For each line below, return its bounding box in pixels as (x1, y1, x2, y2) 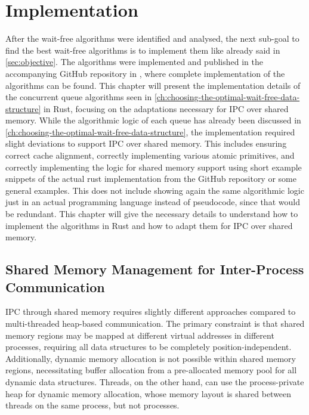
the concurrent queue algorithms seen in (5, 91, 152, 103)
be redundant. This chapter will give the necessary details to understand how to (5, 207, 298, 220)
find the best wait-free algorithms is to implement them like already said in (5, 44, 280, 56)
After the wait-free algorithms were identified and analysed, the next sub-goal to (5, 32, 299, 45)
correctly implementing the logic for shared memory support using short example (5, 160, 302, 173)
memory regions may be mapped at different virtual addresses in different (5, 329, 274, 341)
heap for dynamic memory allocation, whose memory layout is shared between (5, 387, 292, 399)
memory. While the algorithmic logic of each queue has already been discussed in (5, 114, 301, 126)
